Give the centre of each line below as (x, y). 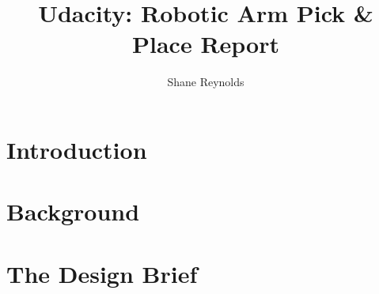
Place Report (206, 44)
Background (73, 211)
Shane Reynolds (206, 82)
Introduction (77, 149)
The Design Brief (102, 273)
